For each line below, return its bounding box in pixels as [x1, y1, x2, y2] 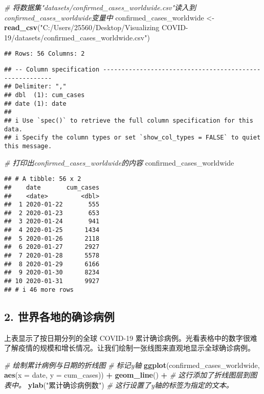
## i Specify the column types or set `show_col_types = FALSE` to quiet [4, 134, 261, 142]
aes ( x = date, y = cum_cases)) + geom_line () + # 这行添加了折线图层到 [4, 369, 250, 380]
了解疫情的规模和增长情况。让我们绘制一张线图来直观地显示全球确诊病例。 [4, 342, 255, 353]
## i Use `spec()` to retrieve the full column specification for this [4, 117, 253, 124]
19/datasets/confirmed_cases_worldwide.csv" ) [4, 32, 150, 42]
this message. [4, 142, 52, 150]
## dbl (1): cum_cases [4, 91, 85, 99]
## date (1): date [4, 100, 67, 107]
